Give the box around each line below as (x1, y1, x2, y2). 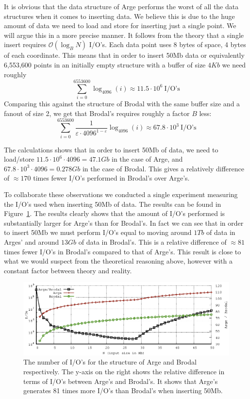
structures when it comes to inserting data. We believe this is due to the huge (4, 11, 235, 21)
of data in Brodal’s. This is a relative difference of (78, 236, 227, 247)
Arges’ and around (4, 236, 59, 247)
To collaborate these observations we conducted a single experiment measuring (4, 189, 238, 199)
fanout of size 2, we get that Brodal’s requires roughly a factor (4, 108, 190, 118)
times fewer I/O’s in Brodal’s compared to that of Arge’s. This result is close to (4, 246, 241, 256)
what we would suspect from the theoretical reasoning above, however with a (4, 256, 233, 266)
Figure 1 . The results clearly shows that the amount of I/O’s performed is (4, 208, 225, 218)
